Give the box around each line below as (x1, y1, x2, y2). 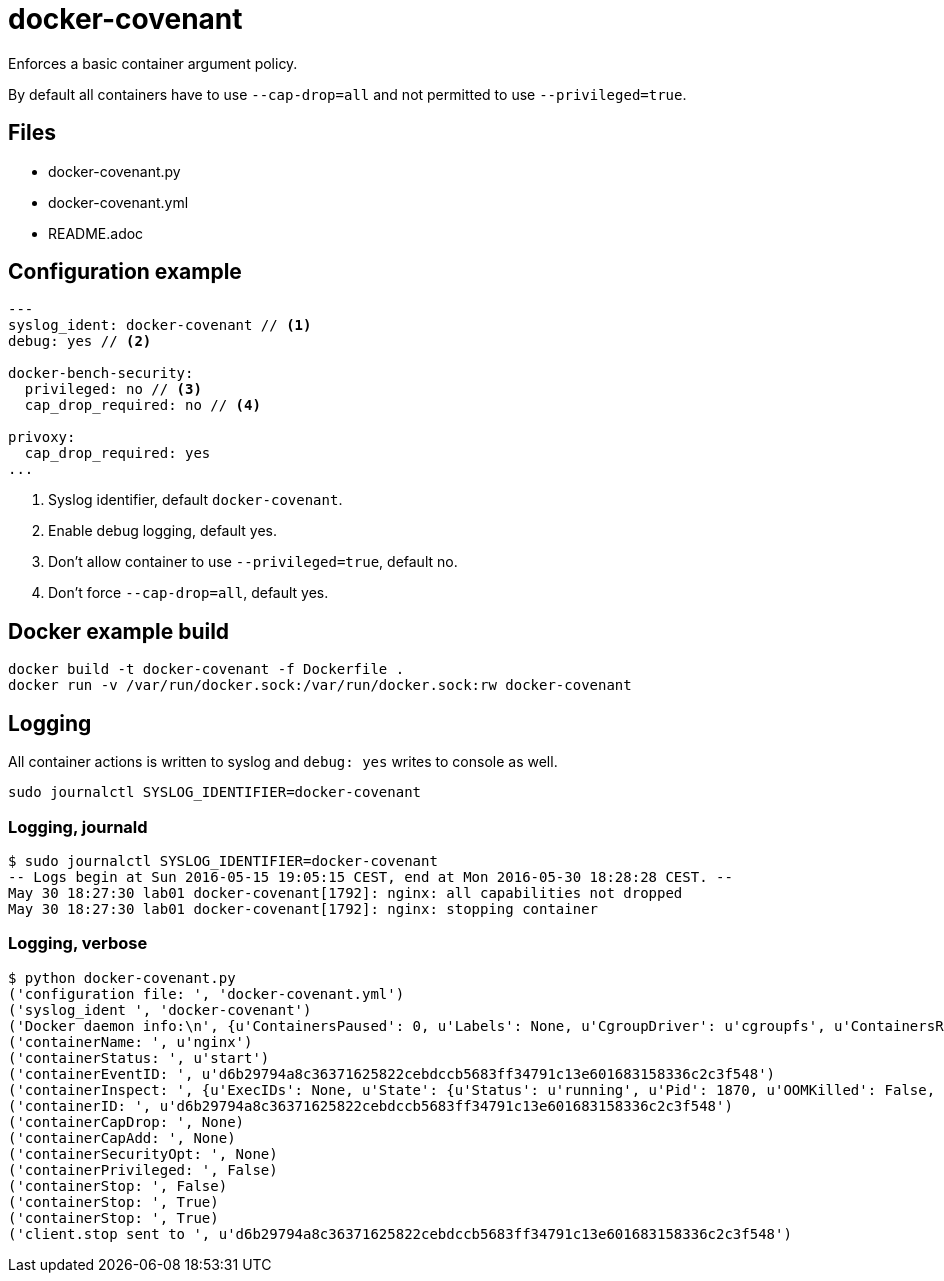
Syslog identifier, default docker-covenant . (48, 491, 343, 509)
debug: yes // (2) (8, 333, 152, 350)
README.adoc (48, 224, 144, 242)
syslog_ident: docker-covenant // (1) (8, 317, 312, 334)
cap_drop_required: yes (24, 445, 211, 462)
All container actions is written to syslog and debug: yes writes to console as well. (8, 753, 558, 771)
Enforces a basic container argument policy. (8, 54, 298, 72)
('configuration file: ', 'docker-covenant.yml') (8, 985, 405, 1002)
